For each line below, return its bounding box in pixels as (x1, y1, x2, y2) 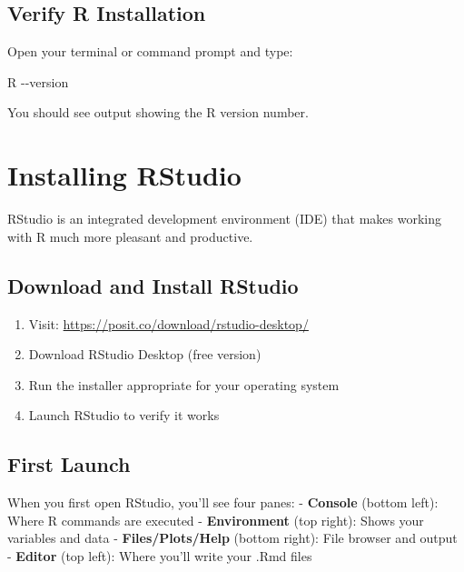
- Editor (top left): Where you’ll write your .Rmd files (7, 546, 312, 565)
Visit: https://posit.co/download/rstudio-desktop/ (28, 314, 309, 333)
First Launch (7, 450, 131, 478)
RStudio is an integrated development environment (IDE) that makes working (7, 209, 442, 228)
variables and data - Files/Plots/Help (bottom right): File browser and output (7, 528, 458, 547)
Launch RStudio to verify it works (28, 406, 220, 425)
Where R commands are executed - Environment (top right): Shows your (7, 510, 424, 529)
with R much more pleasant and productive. (7, 226, 253, 246)
